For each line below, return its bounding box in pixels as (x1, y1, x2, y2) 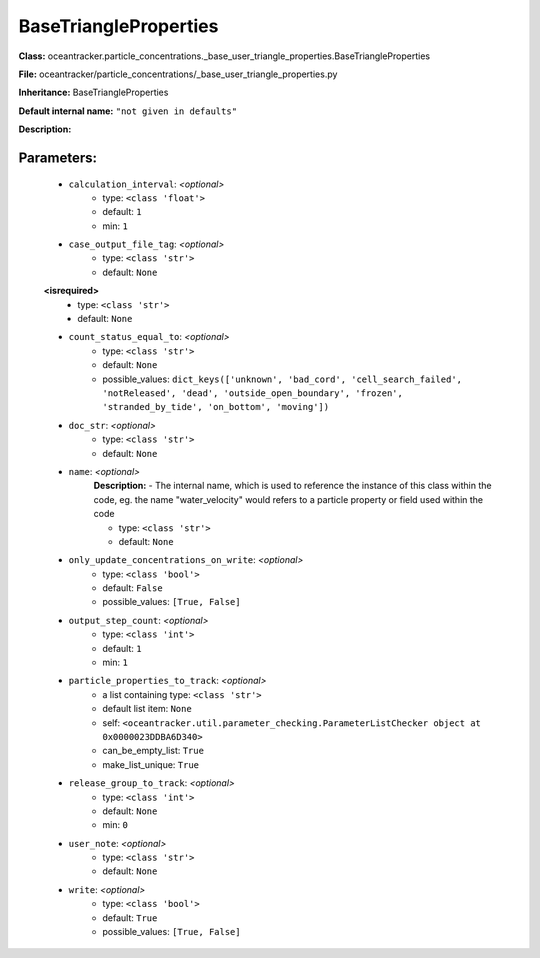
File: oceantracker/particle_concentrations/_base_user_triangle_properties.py (18, 68, 338, 80)
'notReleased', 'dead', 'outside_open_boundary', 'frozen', (102, 387, 404, 399)
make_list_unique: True (102, 758, 200, 770)
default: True (102, 911, 158, 924)
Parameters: (18, 149, 97, 166)
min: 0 (102, 819, 129, 831)
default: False (102, 582, 164, 594)
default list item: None (102, 703, 192, 715)
